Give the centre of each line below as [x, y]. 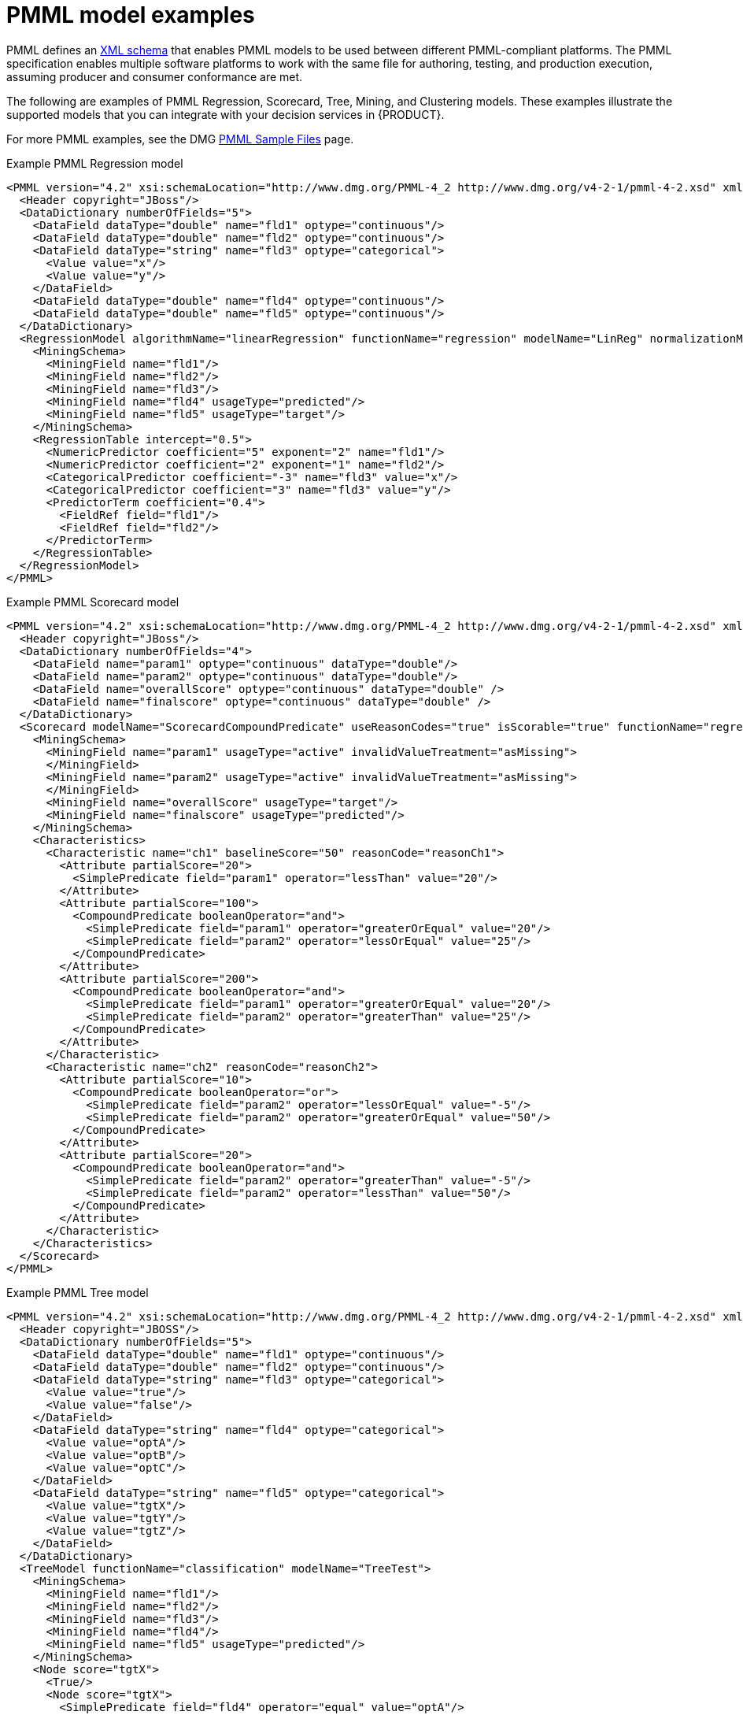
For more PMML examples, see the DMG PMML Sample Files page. [180, 139]
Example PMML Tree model [78, 1292]
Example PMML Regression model [95, 163]
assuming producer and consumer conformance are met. [155, 76]
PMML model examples [131, 15]
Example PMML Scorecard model [93, 602]
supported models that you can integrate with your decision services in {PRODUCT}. [225, 114]
